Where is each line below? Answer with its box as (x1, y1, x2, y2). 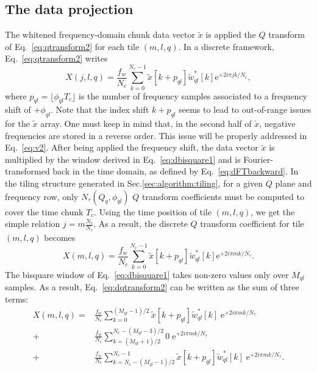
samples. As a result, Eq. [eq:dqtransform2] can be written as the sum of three (5, 281, 299, 293)
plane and (275, 177, 312, 190)
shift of (5, 103, 31, 116)
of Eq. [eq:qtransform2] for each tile (5, 40, 140, 52)
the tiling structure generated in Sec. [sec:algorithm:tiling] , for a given (5, 177, 263, 190)
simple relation (5, 217, 60, 230)
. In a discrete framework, (178, 40, 274, 52)
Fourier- (243, 152, 273, 165)
